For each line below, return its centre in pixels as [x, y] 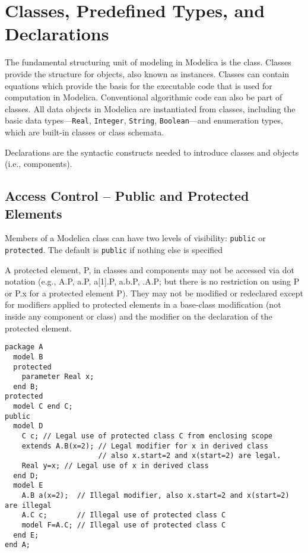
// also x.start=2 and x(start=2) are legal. [190, 456]
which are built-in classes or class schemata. [85, 132]
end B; [26, 386]
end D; [26, 475]
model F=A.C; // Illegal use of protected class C [124, 525]
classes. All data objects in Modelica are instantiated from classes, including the [150, 108]
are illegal [28, 505]
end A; [18, 545]
